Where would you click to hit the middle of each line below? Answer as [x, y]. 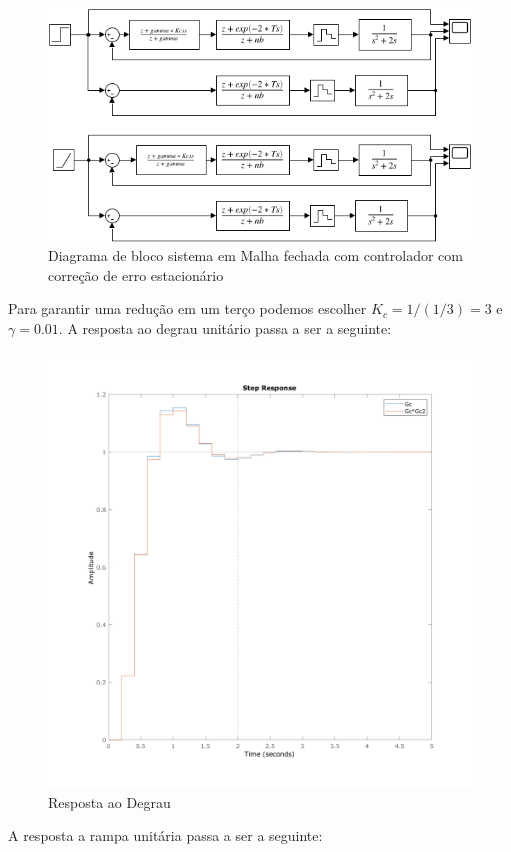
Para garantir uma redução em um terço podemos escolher [187, 308]
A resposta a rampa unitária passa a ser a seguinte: [165, 835]
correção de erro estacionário [136, 274]
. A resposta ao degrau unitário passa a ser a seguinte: [225, 327]
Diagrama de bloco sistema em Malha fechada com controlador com [255, 255]
